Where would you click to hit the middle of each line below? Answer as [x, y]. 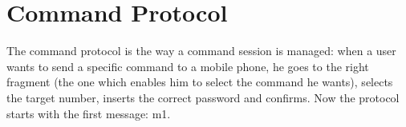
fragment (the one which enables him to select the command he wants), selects [200, 82]
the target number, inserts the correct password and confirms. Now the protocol [203, 97]
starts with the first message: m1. [89, 113]
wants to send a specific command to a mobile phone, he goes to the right [188, 66]
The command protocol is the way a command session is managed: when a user [201, 51]
